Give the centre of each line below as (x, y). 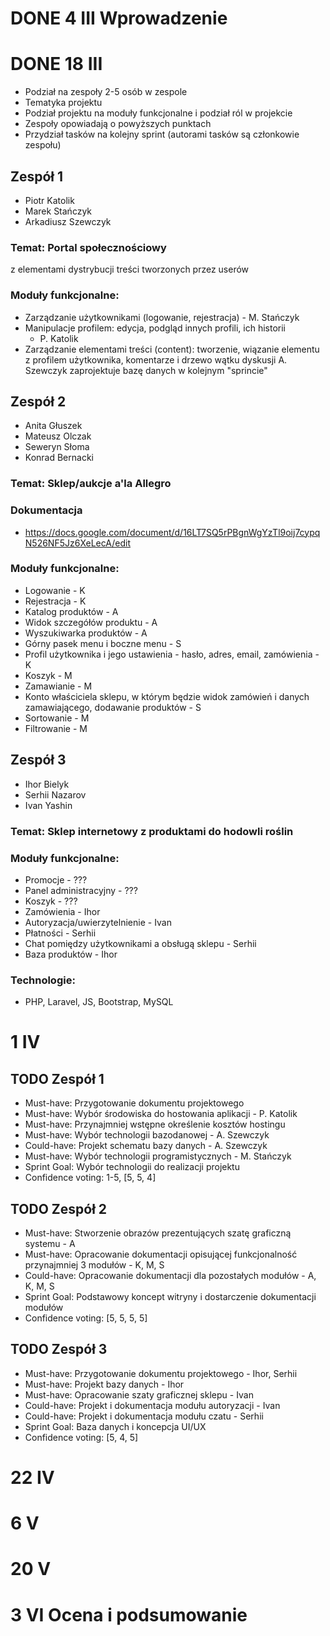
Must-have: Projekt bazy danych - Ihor (104, 1384)
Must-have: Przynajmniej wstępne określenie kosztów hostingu (155, 1124)
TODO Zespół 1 (57, 1078)
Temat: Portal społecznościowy (88, 247)
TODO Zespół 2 (59, 1208)
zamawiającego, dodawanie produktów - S (113, 707)
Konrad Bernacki (59, 458)
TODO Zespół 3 (59, 1349)
